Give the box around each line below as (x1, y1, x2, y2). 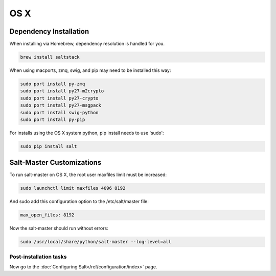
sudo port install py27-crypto (20, 95, 99, 101)
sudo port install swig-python (20, 110, 99, 115)
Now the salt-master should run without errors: (9, 225, 108, 232)
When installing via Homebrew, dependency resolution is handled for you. (9, 41, 165, 47)
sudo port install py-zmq (20, 81, 85, 87)
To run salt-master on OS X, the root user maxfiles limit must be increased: (9, 171, 167, 178)
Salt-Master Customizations (9, 158, 102, 167)
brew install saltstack (20, 54, 80, 60)
